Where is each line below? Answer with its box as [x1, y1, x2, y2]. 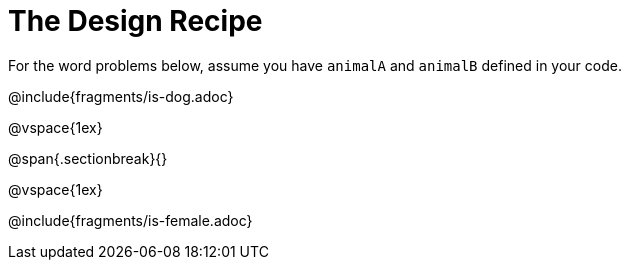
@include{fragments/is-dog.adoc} [8, 87, 234, 105]
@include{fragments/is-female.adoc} [8, 211, 253, 229]
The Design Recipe [8, 4, 263, 38]
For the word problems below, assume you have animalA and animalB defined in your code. [8, 56, 622, 74]
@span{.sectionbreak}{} [8, 149, 168, 167]
